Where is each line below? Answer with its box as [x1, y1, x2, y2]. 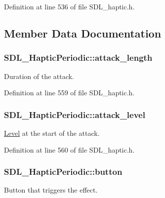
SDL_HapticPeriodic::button [4, 165, 123, 178]
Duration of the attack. [4, 71, 74, 81]
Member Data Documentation [4, 25, 162, 40]
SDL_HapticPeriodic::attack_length [4, 51, 153, 64]
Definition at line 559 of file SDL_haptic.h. [4, 87, 135, 98]
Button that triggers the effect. [4, 185, 98, 195]
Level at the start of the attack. [4, 128, 100, 138]
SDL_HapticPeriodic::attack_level [4, 108, 145, 120]
